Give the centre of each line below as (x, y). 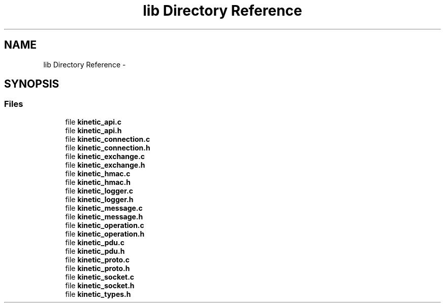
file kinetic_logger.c (99, 190)
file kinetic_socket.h (100, 285)
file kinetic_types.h (98, 294)
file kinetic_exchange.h (105, 165)
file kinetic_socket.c (100, 277)
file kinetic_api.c (93, 122)
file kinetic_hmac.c (98, 173)
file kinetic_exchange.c (105, 156)
